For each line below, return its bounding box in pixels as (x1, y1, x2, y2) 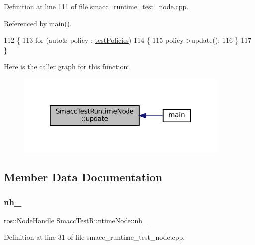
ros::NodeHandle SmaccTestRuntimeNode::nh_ (4, 215, 148, 225)
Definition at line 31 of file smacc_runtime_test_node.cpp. (4, 232, 185, 242)
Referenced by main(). (4, 18, 72, 28)
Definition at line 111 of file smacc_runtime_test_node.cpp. (4, 1, 189, 11)
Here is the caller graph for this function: (4, 61, 129, 72)
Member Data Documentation (4, 169, 163, 185)
